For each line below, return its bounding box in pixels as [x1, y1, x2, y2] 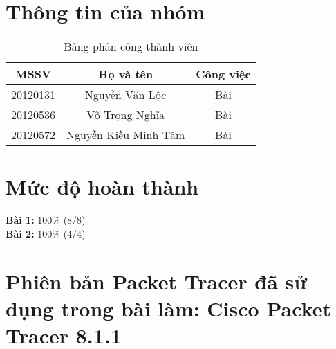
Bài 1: [6, 213, 35, 227]
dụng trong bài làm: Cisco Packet [6, 294, 331, 322]
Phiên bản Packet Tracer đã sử [6, 267, 308, 295]
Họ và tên [97, 66, 153, 82]
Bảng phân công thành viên [64, 38, 198, 55]
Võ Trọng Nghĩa [86, 107, 165, 123]
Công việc [196, 66, 251, 82]
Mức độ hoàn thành [6, 172, 199, 201]
